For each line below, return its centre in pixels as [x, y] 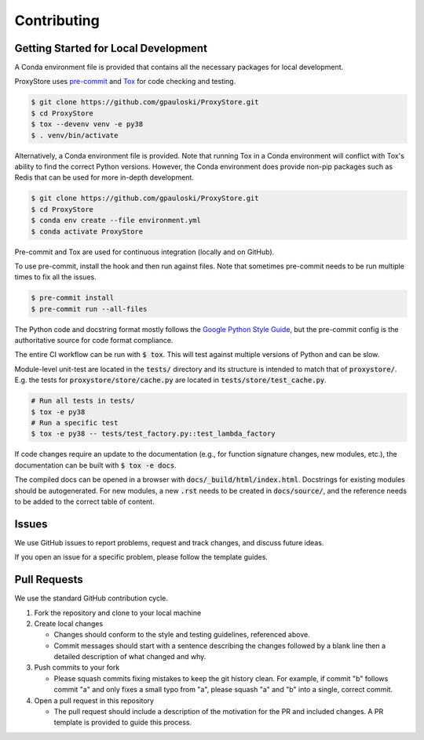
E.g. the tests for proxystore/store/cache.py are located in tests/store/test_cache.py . [171, 380]
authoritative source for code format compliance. [94, 341]
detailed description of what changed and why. [130, 657]
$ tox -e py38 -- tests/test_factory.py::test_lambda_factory [153, 434]
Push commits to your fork [77, 668]
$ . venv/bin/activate [75, 135]
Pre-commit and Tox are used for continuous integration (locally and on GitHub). [144, 252]
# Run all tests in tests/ [83, 401]
